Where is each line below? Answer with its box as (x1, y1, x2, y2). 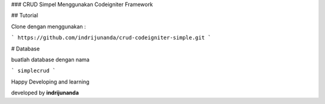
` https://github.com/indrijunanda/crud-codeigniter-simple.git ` (11, 34, 212, 41)
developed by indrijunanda (11, 89, 79, 96)
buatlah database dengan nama (11, 56, 90, 63)
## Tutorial (11, 12, 39, 19)
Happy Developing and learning (11, 78, 90, 85)
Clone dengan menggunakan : (11, 23, 87, 30)
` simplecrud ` (11, 67, 57, 75)
